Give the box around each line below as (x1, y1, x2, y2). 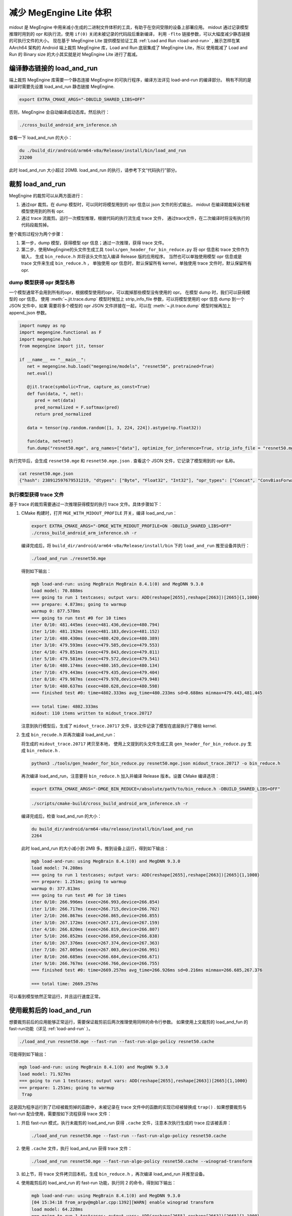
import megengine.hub (19, 336, 71, 342)
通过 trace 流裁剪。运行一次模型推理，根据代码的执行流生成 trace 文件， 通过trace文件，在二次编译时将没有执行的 (21, 215, 250, 221)
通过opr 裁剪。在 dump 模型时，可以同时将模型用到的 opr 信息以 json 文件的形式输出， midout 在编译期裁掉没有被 (21, 202, 250, 207)
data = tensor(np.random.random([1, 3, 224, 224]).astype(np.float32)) (27, 425, 202, 430)
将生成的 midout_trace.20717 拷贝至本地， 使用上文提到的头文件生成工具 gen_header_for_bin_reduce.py (21, 741, 247, 747)
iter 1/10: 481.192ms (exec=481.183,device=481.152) (31, 629, 160, 634)
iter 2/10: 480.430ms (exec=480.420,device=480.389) (31, 635, 160, 641)
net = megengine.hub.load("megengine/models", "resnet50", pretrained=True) (27, 364, 215, 369)
